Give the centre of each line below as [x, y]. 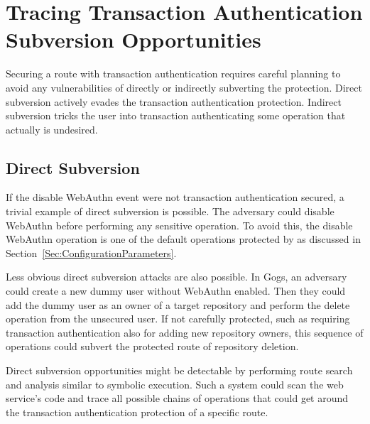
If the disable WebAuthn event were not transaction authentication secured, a [175, 197]
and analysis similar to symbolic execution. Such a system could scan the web [175, 384]
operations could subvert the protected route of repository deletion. [152, 346]
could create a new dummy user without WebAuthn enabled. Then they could [176, 291]
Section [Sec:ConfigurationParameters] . [91, 252]
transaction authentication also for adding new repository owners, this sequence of [185, 332]
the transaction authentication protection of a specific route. [137, 412]
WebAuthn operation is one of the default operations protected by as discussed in [183, 239]
